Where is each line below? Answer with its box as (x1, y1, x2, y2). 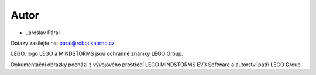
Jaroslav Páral (25, 29, 60, 36)
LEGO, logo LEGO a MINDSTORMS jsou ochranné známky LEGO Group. (11, 50, 184, 58)
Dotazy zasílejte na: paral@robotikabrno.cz (11, 40, 115, 47)
